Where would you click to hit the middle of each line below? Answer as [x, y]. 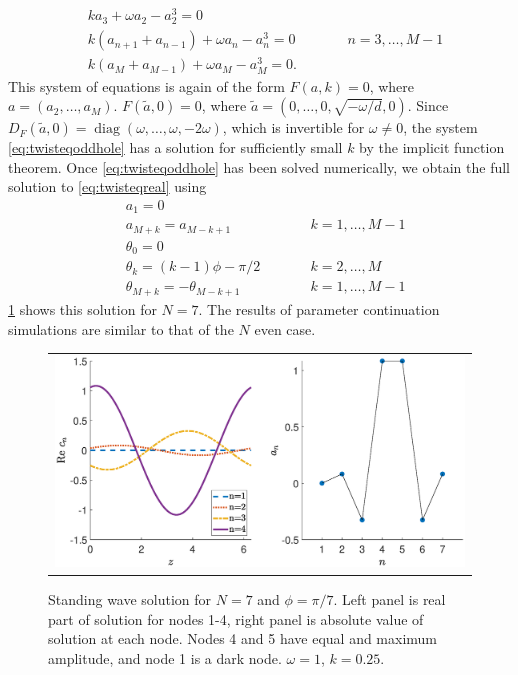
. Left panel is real [389, 598]
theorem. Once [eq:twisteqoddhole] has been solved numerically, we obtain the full [259, 166]
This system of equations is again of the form [146, 85]
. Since [428, 105]
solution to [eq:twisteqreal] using [107, 186]
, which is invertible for [293, 127]
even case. [285, 328]
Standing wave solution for [130, 598]
